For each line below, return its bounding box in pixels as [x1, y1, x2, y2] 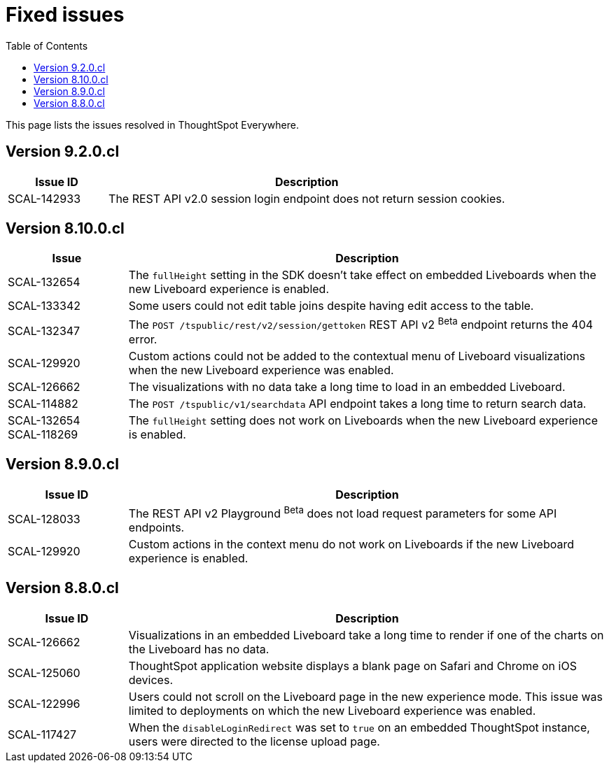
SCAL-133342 [8, 299, 80, 313]
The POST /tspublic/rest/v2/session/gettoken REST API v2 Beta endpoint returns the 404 [128, 315, 594, 332]
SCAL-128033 [8, 512, 80, 527]
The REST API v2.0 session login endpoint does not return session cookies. [108, 191, 505, 206]
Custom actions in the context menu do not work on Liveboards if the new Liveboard [128, 536, 574, 551]
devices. [128, 672, 173, 687]
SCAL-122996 [8, 696, 80, 711]
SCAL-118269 [8, 427, 78, 441]
